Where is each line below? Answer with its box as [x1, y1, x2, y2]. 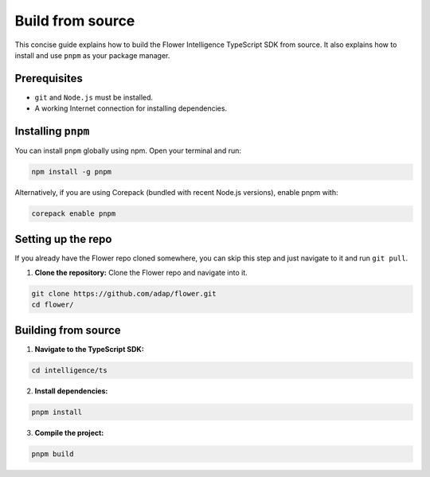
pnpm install [31, 407, 83, 416]
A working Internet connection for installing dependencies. [34, 104, 227, 113]
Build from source [14, 12, 135, 29]
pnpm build [31, 449, 74, 458]
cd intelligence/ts [31, 366, 107, 374]
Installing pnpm [14, 124, 90, 139]
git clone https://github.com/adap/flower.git [31, 289, 217, 298]
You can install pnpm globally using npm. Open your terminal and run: [14, 146, 242, 155]
